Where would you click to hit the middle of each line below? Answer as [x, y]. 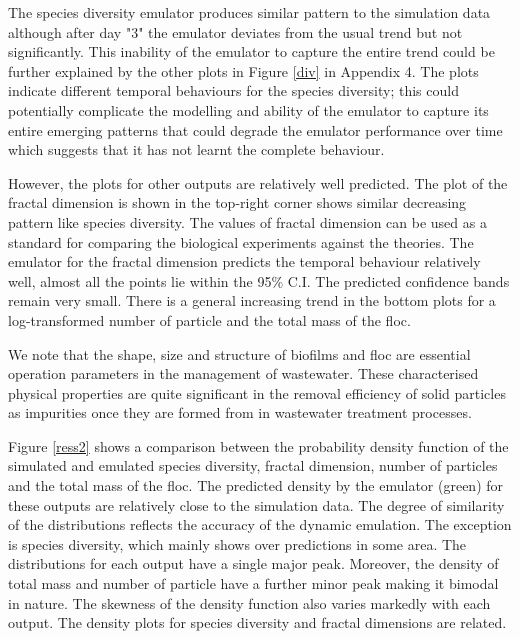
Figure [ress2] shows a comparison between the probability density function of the [258, 445]
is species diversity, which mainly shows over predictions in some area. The [237, 543]
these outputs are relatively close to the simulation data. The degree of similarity [256, 504]
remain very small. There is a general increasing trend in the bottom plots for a [252, 300]
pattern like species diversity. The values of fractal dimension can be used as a [247, 221]
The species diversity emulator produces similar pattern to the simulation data [249, 12]
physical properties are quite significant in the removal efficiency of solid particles [257, 392]
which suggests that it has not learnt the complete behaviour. [196, 149]
